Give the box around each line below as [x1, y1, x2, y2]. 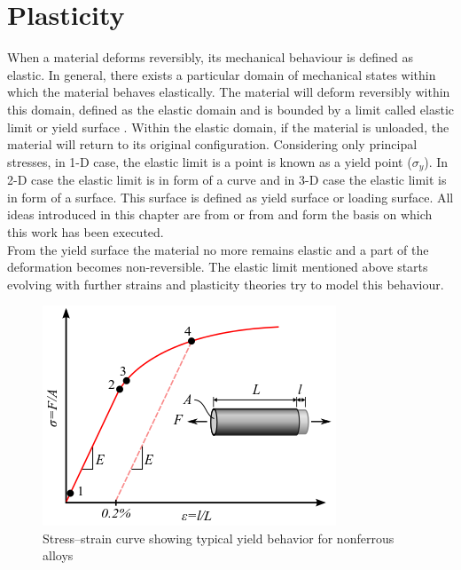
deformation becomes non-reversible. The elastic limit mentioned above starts [7, 257, 428, 276]
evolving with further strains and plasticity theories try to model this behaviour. [7, 274, 444, 293]
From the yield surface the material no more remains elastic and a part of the [7, 240, 429, 258]
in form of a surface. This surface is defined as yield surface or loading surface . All [7, 187, 454, 206]
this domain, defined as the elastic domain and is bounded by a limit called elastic [7, 99, 454, 118]
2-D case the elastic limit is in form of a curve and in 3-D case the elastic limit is [7, 170, 447, 189]
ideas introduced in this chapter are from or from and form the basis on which [7, 205, 433, 224]
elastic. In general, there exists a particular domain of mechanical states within [7, 65, 436, 83]
